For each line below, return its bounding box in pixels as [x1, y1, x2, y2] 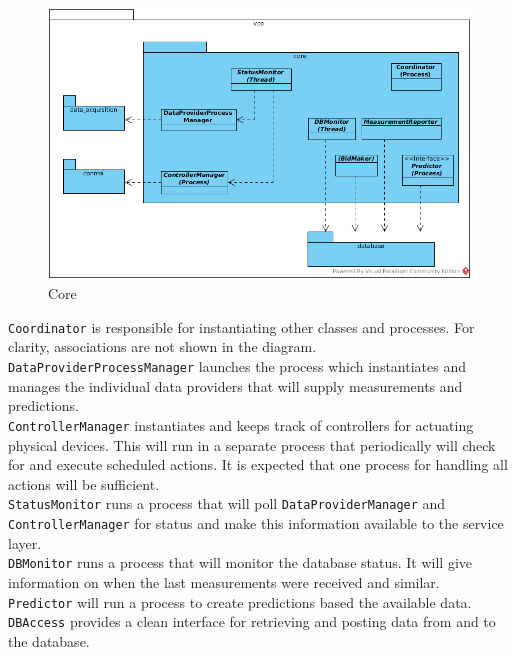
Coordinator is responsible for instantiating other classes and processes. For [8, 316, 475, 337]
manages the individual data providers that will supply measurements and [8, 375, 463, 396]
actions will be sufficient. [8, 473, 160, 494]
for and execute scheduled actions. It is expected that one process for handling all [8, 454, 508, 475]
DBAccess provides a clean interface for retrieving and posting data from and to [8, 611, 496, 632]
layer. [8, 532, 42, 553]
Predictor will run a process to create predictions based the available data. [8, 591, 472, 612]
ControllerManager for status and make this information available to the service [8, 513, 504, 533]
